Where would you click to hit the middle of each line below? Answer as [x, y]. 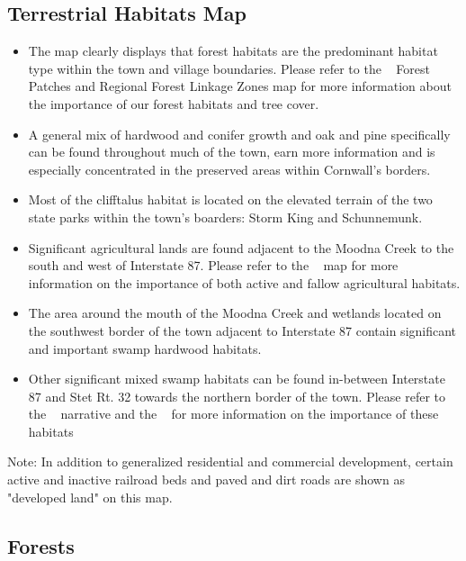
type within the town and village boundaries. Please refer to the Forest [229, 68]
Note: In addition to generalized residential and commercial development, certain [230, 461]
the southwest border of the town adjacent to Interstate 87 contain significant [242, 330]
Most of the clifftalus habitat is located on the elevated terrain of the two [230, 199]
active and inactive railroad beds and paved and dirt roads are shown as [206, 480]
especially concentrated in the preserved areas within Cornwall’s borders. [229, 169]
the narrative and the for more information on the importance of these [233, 414]
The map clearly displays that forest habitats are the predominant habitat [233, 51]
